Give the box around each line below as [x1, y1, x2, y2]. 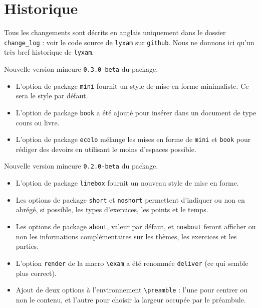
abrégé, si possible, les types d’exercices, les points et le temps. [16, 204, 208, 215]
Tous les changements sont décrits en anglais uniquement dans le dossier [4, 27, 226, 38]
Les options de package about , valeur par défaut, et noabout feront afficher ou [16, 221, 256, 231]
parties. [16, 241, 39, 251]
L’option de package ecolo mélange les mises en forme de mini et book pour [16, 134, 251, 144]
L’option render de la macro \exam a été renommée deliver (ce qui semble [16, 257, 248, 268]
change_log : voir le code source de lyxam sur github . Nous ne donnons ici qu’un [4, 37, 254, 47]
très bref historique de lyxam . [4, 47, 94, 57]
